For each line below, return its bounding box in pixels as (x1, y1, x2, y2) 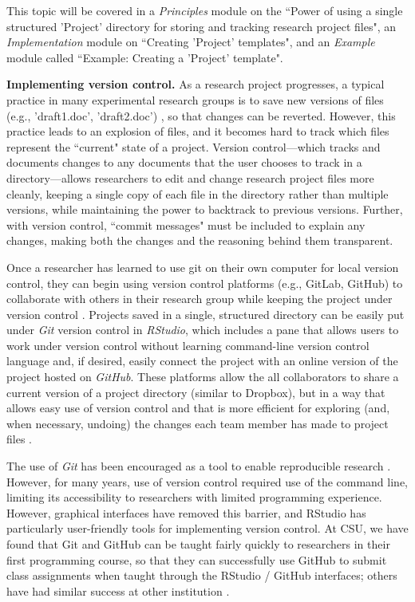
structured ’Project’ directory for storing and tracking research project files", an (6, 18, 397, 34)
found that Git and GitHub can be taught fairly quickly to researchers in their (6, 536, 390, 552)
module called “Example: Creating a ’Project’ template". (6, 49, 283, 65)
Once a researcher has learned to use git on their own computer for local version (6, 258, 399, 275)
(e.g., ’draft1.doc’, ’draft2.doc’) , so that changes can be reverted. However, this (6, 107, 396, 124)
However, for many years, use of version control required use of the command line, (6, 473, 408, 490)
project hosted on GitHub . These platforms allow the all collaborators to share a (6, 368, 399, 385)
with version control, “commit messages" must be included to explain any (6, 216, 366, 233)
